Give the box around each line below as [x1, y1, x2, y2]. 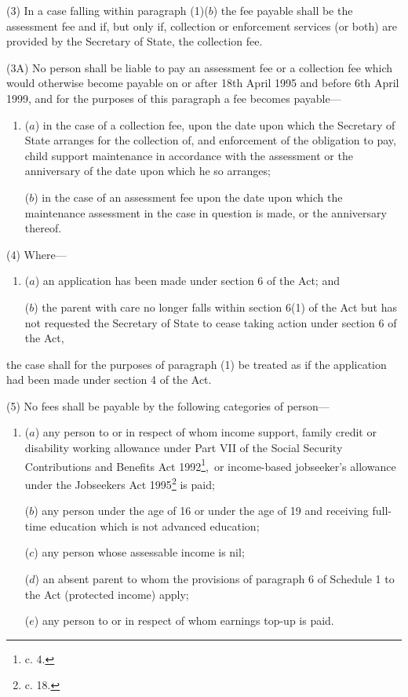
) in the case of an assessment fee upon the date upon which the [34, 188, 343, 205]
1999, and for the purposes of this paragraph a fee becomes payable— [6, 89, 341, 106]
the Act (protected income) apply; [24, 586, 189, 602]
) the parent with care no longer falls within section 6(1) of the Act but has [34, 298, 397, 315]
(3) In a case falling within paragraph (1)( [6, 2, 209, 18]
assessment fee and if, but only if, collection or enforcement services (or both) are [6, 17, 398, 34]
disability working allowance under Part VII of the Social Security [24, 440, 343, 456]
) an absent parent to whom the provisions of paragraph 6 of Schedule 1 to [35, 570, 395, 586]
